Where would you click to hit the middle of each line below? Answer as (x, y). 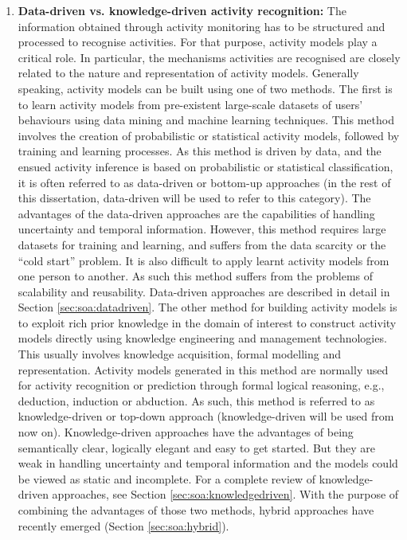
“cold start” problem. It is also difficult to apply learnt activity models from (203, 260)
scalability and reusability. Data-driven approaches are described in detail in (204, 291)
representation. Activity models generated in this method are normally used (203, 369)
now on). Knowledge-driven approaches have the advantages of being (186, 432)
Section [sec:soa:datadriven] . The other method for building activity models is (207, 307)
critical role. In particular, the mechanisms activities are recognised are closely (209, 57)
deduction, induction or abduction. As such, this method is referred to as (196, 400)
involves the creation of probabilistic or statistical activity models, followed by (209, 135)
